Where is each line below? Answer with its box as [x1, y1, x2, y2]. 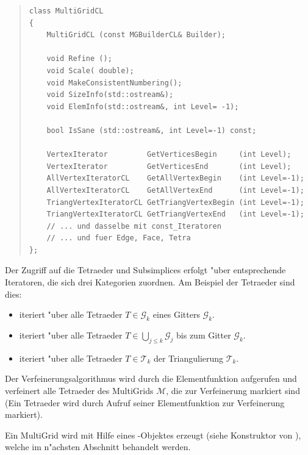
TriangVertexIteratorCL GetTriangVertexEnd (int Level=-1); [46, 210, 304, 219]
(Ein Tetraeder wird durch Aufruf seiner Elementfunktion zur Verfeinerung [5, 396, 285, 409]
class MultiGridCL [29, 7, 104, 15]
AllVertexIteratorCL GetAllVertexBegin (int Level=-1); [46, 174, 304, 183]
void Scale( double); [46, 66, 134, 75]
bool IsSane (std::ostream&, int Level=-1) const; [46, 126, 257, 135]
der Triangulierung [153, 351, 224, 364]
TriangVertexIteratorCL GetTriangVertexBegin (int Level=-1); [46, 198, 304, 207]
